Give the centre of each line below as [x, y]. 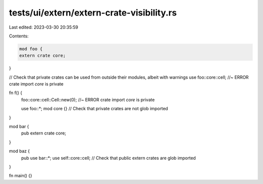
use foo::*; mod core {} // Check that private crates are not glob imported [94, 109]
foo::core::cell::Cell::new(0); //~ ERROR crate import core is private [88, 100]
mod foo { [31, 49]
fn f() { [16, 93]
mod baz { [19, 151]
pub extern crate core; [44, 133]
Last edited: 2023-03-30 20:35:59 [44, 27]
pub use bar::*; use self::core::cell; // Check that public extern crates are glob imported [108, 158]
